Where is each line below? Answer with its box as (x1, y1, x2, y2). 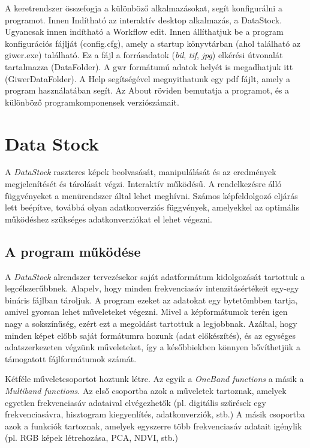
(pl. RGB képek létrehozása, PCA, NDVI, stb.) (5, 431, 178, 444)
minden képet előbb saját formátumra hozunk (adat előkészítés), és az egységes (5, 329, 296, 341)
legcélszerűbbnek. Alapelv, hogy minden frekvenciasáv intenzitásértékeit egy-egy (5, 282, 299, 294)
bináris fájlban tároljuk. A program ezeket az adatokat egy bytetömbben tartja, (5, 293, 298, 306)
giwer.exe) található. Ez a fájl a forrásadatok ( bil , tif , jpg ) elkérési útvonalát (5, 49, 283, 61)
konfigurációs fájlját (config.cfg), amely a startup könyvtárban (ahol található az (5, 37, 301, 49)
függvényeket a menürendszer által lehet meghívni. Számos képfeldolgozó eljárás (5, 189, 298, 202)
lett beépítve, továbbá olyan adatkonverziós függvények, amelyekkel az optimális (5, 201, 299, 214)
